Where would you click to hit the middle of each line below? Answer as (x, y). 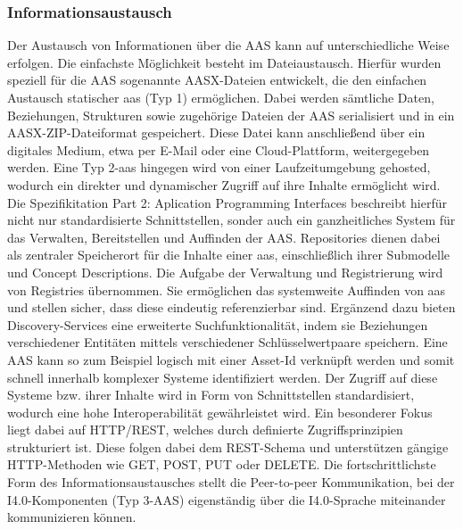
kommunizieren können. (72, 517)
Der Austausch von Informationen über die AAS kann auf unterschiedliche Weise (228, 45)
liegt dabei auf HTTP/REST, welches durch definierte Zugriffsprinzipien (205, 430)
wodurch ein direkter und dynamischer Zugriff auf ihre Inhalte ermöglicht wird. (224, 184)
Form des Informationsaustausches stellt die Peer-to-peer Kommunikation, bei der (231, 482)
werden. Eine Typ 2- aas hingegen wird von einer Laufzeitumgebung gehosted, (219, 167)
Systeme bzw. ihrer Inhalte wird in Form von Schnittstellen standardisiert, (211, 395)
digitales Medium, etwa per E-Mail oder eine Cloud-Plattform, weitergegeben (219, 149)
